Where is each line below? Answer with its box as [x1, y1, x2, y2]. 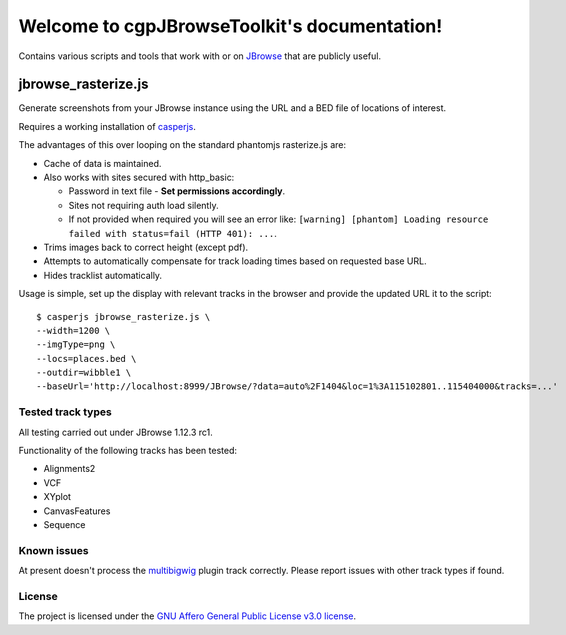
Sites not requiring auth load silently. [68, 199, 219, 211]
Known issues [18, 543, 89, 557]
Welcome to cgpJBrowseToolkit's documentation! [18, 15, 443, 37]
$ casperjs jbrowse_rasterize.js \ [36, 311, 211, 322]
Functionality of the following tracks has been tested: [18, 445, 237, 457]
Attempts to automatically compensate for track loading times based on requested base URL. [43, 255, 427, 267]
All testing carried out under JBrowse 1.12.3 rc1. [18, 426, 214, 438]
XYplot [43, 491, 72, 503]
